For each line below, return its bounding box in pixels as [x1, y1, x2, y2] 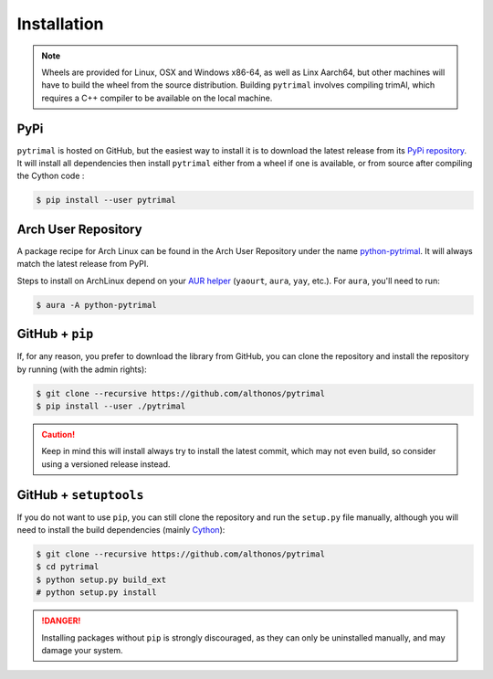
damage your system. [41, 644, 123, 655]
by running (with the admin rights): [16, 364, 148, 375]
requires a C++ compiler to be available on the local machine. [41, 92, 273, 103]
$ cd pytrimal [36, 562, 100, 572]
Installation [16, 14, 104, 34]
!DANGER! [41, 615, 81, 626]
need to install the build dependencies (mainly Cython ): [16, 524, 226, 535]
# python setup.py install [36, 588, 157, 598]
